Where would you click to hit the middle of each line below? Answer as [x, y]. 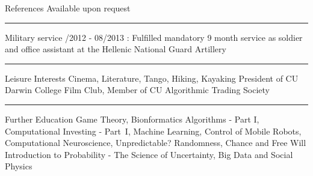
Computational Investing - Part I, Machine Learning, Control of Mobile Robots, [153, 131]
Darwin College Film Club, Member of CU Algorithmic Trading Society [138, 90]
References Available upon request [68, 8]
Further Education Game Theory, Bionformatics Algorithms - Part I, [132, 119]
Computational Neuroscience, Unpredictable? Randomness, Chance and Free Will [156, 143]
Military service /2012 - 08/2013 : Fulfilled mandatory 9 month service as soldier [154, 37]
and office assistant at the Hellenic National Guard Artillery [116, 49]
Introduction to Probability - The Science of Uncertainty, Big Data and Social [149, 154]
